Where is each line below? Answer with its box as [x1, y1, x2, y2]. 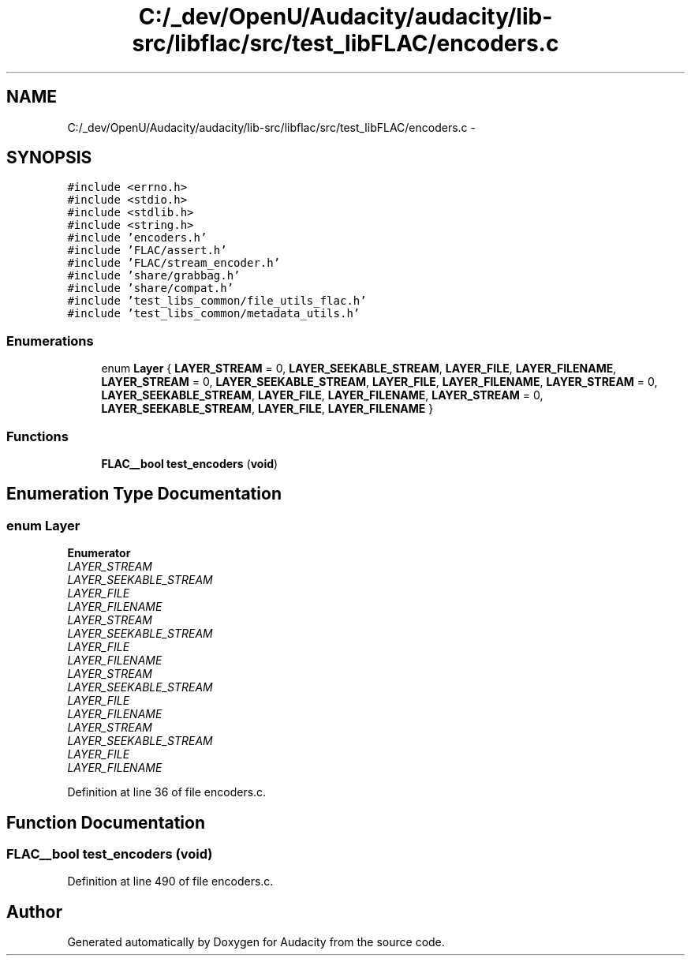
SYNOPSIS [6, 148, 92, 168]
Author [6, 901, 62, 922]
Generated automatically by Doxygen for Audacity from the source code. [67, 935, 445, 949]
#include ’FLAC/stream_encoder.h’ [67, 256, 281, 270]
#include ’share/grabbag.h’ [67, 269, 241, 283]
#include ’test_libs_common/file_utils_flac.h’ [67, 294, 367, 308]
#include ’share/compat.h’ [67, 282, 234, 295]
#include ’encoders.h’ [67, 231, 207, 245]
